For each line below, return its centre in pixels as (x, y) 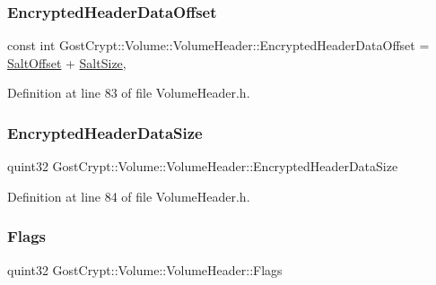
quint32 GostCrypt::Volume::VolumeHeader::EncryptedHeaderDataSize (203, 166)
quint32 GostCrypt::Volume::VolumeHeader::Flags (145, 269)
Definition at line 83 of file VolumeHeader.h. (129, 93)
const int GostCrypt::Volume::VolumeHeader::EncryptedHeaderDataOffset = (218, 45)
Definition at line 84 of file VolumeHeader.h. (129, 196)
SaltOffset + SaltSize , (67, 62)
